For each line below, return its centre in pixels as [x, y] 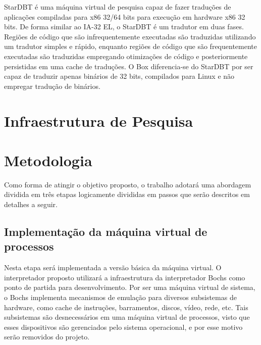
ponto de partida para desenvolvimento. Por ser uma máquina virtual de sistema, [130, 287]
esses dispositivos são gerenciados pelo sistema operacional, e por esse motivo [123, 327]
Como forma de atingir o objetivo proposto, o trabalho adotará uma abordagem [128, 184]
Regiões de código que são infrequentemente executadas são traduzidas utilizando [130, 36]
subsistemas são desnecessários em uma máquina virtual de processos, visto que [127, 317]
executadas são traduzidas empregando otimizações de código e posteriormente [126, 56]
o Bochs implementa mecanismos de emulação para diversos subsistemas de [120, 297]
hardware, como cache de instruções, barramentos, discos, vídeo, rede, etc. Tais [126, 307]
